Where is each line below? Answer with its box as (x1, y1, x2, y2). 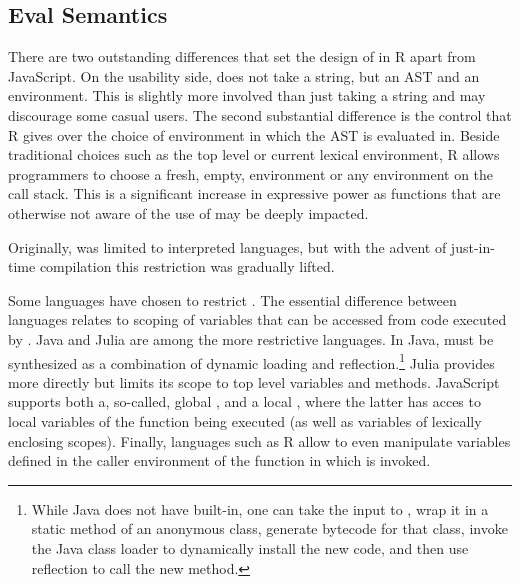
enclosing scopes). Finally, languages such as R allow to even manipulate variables (8, 430, 511, 451)
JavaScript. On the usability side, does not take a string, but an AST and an (8, 65, 480, 86)
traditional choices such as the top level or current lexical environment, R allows (8, 144, 500, 165)
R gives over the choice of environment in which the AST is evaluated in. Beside (8, 124, 500, 145)
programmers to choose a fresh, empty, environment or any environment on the (8, 163, 494, 184)
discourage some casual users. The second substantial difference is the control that (8, 104, 512, 125)
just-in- (450, 236, 495, 257)
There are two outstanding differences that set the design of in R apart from (8, 46, 476, 67)
